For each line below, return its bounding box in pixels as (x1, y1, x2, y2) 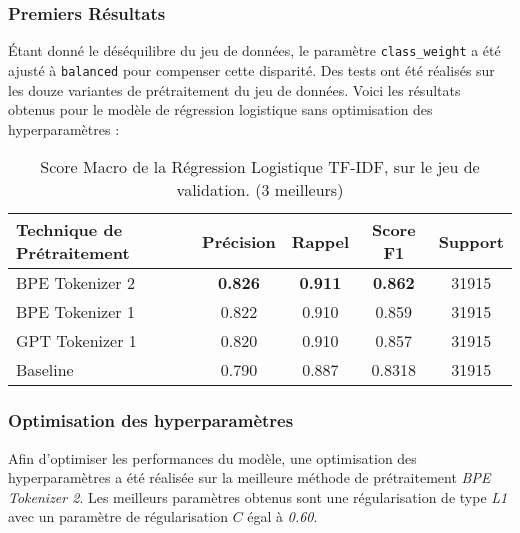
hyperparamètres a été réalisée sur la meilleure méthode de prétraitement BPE (8, 467, 491, 488)
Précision (202, 229, 276, 253)
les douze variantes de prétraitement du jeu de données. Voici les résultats (8, 79, 461, 100)
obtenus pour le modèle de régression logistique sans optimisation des (8, 99, 433, 120)
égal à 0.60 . (247, 506, 318, 527)
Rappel (291, 229, 350, 253)
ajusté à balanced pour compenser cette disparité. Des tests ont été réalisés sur (8, 59, 495, 80)
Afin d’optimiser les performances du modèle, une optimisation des (8, 447, 417, 468)
